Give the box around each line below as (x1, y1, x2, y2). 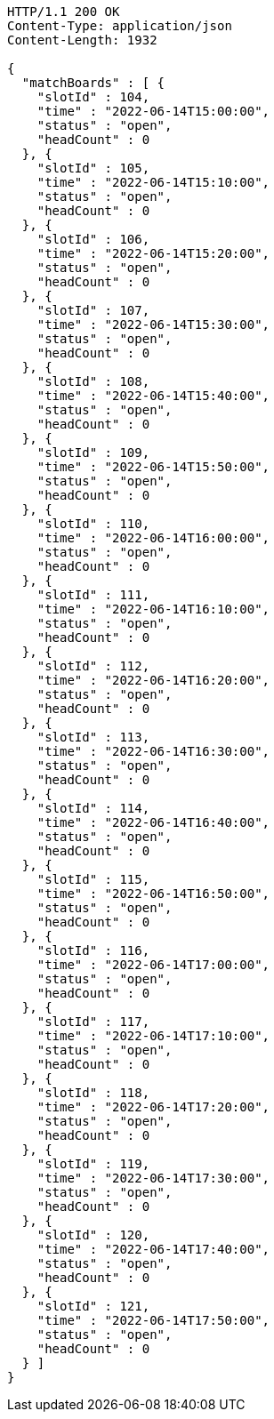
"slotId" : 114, (36, 801, 150, 815)
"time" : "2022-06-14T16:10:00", (36, 602, 270, 616)
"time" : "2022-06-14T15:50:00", (36, 460, 270, 474)
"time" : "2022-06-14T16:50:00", (36, 886, 270, 901)
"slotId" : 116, (36, 943, 150, 958)
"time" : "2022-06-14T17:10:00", (36, 1029, 270, 1043)
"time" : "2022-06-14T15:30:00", (36, 317, 270, 332)
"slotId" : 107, (36, 303, 150, 317)
